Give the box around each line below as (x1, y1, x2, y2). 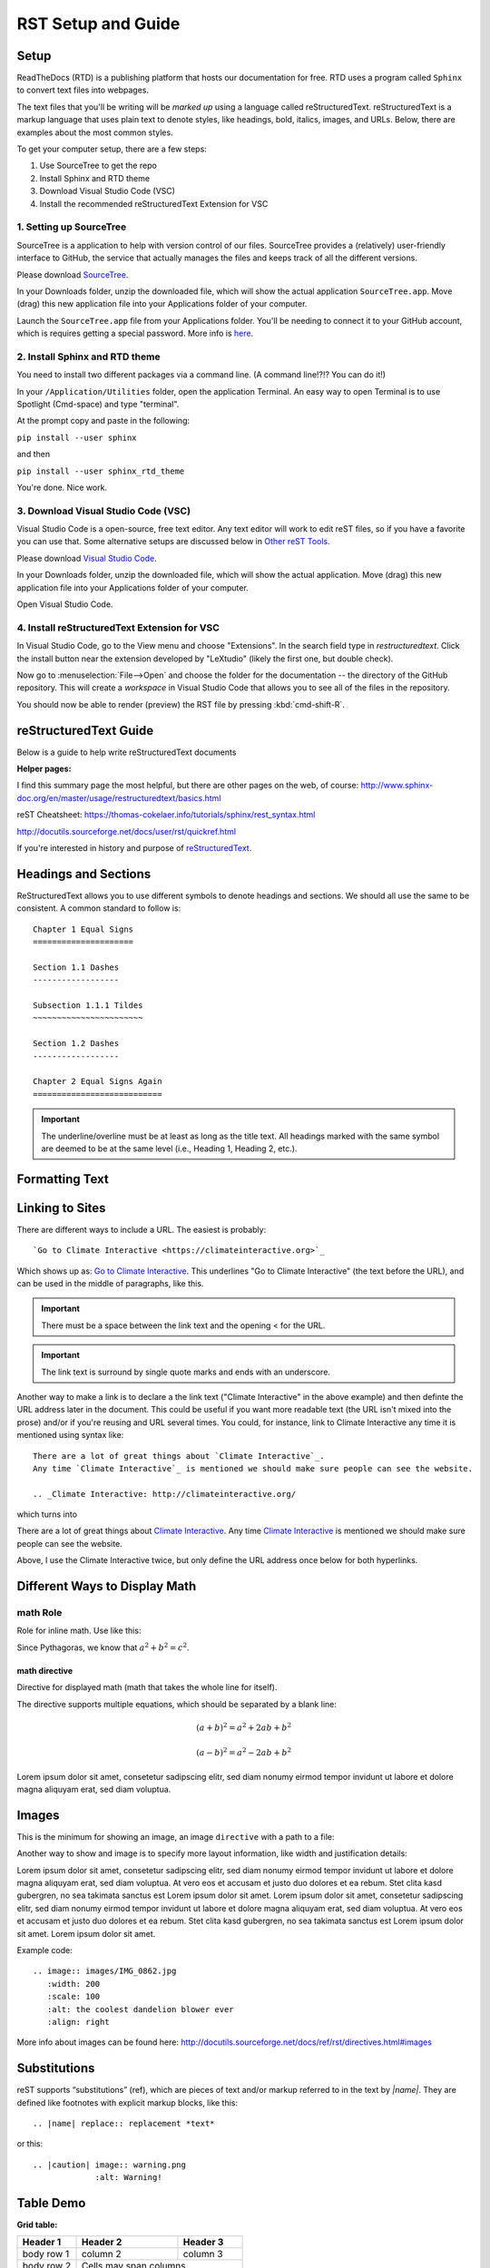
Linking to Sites (16, 1200, 106, 1216)
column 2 (81, 2248, 122, 2261)
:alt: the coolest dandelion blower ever (46, 2004, 235, 2014)
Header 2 (81, 2236, 122, 2249)
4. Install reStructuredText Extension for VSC (16, 621, 220, 634)
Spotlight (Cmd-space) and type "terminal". (16, 398, 180, 409)
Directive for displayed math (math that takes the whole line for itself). (16, 1682, 278, 1693)
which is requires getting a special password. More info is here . (16, 327, 254, 339)
